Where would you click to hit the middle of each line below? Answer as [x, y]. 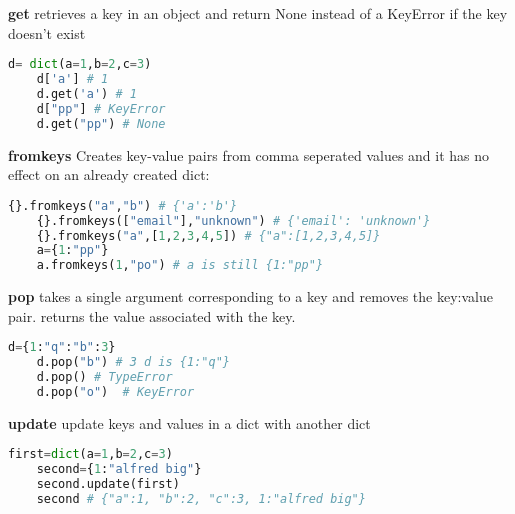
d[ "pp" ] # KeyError [101, 108]
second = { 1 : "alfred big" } [119, 469]
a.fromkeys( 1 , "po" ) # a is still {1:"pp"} [180, 265]
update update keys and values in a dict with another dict [189, 422]
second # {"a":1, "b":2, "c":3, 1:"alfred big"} [201, 499]
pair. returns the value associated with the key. [152, 315]
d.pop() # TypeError [104, 377]
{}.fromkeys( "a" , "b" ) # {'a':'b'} [123, 205]
